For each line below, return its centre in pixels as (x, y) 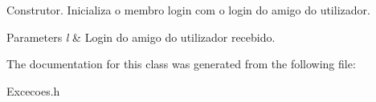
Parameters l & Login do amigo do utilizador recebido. (141, 37)
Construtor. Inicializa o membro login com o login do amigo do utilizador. (188, 10)
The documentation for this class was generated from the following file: (181, 64)
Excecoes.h (33, 90)
